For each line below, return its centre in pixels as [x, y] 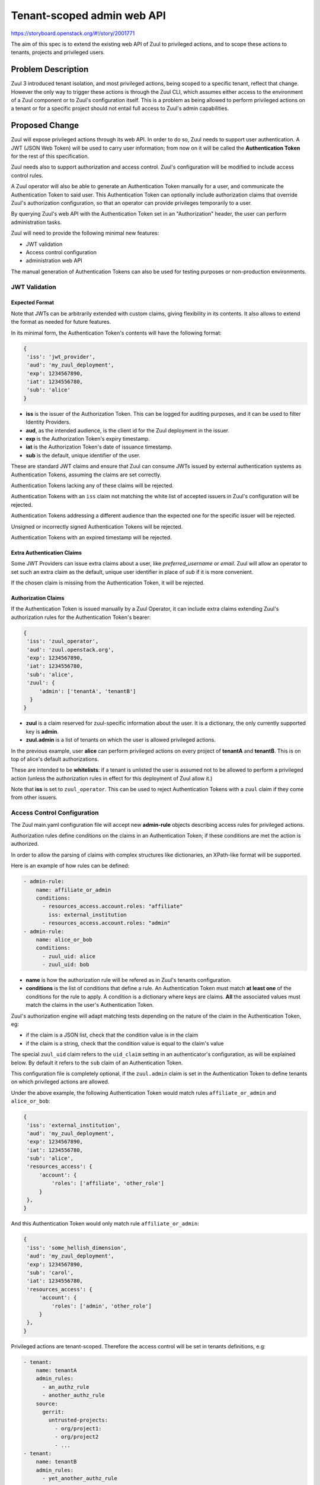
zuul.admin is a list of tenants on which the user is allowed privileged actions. [121, 740]
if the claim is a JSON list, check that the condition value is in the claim [112, 1035]
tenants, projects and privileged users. [58, 52]
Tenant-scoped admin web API [88, 15]
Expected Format [33, 302]
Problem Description [50, 69]
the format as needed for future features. [61, 322]
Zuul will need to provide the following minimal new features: [85, 233]
